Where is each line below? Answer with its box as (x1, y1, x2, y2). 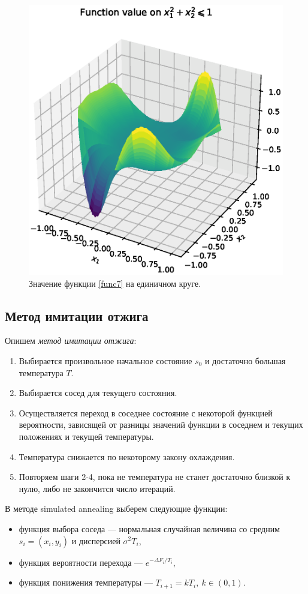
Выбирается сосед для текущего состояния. (19, 386, 177, 399)
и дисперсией (71, 534, 120, 547)
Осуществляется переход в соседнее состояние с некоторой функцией (19, 406, 273, 419)
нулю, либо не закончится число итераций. (19, 482, 176, 494)
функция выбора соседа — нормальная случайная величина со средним (19, 522, 280, 535)
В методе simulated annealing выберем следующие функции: (5, 502, 228, 515)
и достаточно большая (205, 354, 286, 367)
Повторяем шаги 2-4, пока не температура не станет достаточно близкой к (19, 470, 291, 483)
